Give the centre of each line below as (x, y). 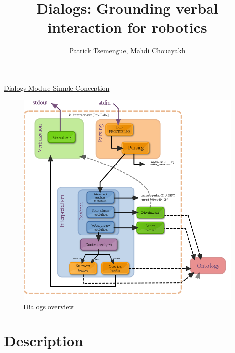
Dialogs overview (49, 307)
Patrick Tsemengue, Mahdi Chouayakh (127, 51)
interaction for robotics (127, 27)
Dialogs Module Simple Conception (57, 87)
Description (44, 341)
